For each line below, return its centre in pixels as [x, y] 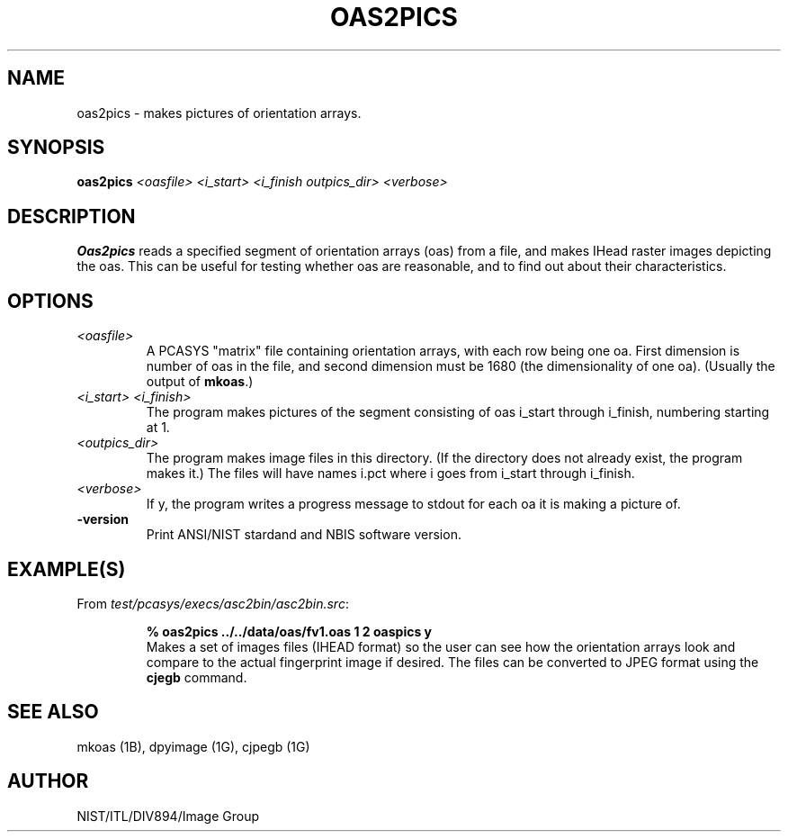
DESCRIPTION [72, 216]
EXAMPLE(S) [67, 569]
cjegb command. [197, 677]
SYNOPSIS [56, 148]
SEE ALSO [53, 712]
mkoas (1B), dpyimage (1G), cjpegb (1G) [193, 746]
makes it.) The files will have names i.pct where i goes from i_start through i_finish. [390, 474]
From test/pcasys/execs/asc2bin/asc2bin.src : [213, 603]
